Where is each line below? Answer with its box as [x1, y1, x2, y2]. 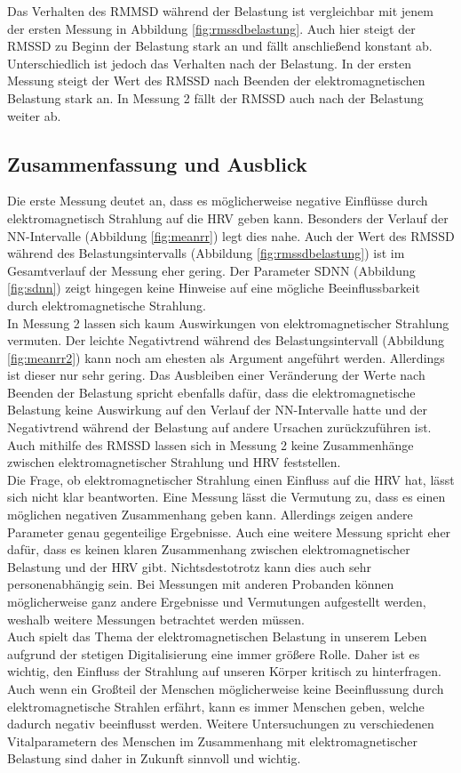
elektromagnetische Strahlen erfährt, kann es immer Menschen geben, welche [7, 697, 425, 715]
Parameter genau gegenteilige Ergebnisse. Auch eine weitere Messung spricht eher [7, 522, 451, 541]
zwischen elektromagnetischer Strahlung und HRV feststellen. [7, 453, 341, 471]
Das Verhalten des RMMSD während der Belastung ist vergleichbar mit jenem [7, 2, 433, 20]
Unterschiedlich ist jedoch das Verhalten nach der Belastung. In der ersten [7, 53, 411, 72]
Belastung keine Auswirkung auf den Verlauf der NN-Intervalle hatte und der [7, 400, 428, 419]
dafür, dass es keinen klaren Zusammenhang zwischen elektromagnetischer [7, 540, 410, 559]
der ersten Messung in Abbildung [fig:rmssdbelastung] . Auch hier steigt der [7, 19, 416, 37]
